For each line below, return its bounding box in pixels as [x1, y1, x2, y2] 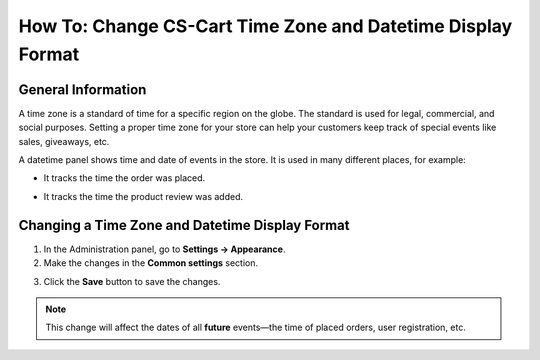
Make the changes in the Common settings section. [43, 257, 259, 269]
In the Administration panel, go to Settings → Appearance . [43, 243, 286, 255]
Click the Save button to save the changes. [43, 275, 221, 287]
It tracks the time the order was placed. [43, 172, 206, 184]
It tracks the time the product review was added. [43, 190, 244, 202]
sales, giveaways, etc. [18, 135, 110, 147]
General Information [18, 81, 147, 98]
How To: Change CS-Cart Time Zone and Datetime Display [18, 15, 513, 37]
